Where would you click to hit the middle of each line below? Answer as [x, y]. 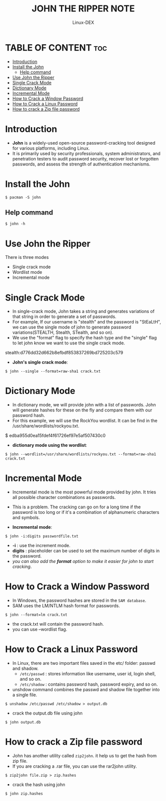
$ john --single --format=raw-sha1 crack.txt [53, 371]
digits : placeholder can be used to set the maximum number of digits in [86, 551]
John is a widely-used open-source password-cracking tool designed [84, 143]
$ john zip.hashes [24, 794]
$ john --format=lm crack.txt [36, 615]
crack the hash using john [39, 784]
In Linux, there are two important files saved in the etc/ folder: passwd [84, 663]
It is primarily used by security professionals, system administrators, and [86, 153]
